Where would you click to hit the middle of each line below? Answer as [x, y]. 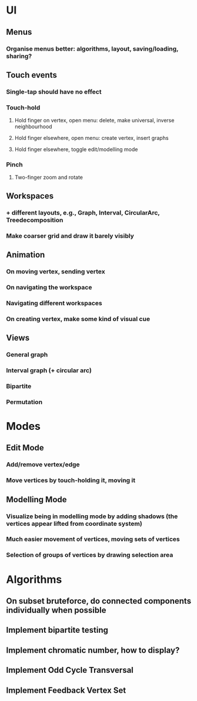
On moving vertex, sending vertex [56, 271]
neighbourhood [33, 126]
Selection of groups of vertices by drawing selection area [90, 555]
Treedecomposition [35, 220]
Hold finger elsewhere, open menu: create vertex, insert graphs [91, 138]
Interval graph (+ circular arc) [49, 370]
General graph [27, 355]
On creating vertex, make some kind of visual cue [78, 319]
